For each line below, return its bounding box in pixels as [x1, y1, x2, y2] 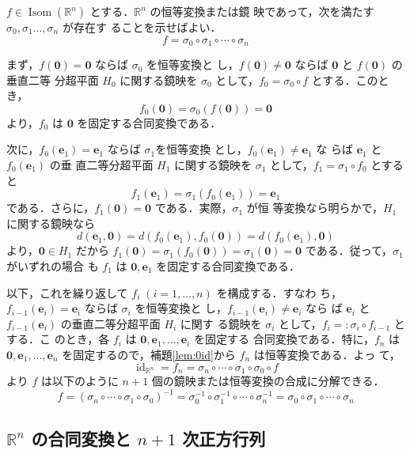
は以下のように [40, 373, 119, 389]
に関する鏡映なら [6, 214, 95, 231]
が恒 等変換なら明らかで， [246, 199, 383, 216]
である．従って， [305, 242, 393, 259]
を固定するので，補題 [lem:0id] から [62, 346, 236, 362]
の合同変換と [31, 426, 131, 450]
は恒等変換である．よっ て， [253, 346, 401, 362]
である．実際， [154, 199, 233, 216]
